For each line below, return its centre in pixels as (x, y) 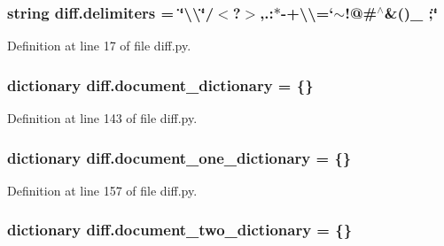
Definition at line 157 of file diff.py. (102, 190)
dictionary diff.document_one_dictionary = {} (179, 157)
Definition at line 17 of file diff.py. (99, 46)
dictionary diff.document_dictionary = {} (160, 85)
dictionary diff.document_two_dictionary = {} (180, 230)
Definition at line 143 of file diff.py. (102, 118)
